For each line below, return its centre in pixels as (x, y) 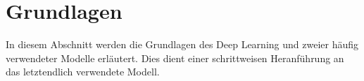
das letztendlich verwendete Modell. (83, 72)
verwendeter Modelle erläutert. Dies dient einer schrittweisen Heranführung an (175, 58)
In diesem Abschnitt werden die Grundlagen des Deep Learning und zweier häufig (182, 44)
